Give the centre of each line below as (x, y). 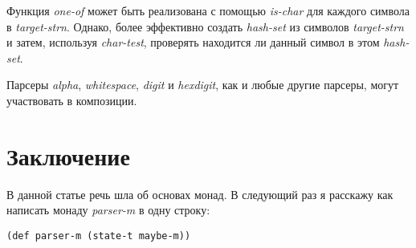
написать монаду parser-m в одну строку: (108, 210)
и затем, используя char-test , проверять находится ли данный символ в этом (193, 42)
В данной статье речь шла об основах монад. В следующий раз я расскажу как (200, 194)
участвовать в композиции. (72, 100)
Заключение (68, 155)
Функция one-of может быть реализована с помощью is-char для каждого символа (208, 10)
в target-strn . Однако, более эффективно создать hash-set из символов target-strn (205, 26)
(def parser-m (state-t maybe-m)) (99, 236)
